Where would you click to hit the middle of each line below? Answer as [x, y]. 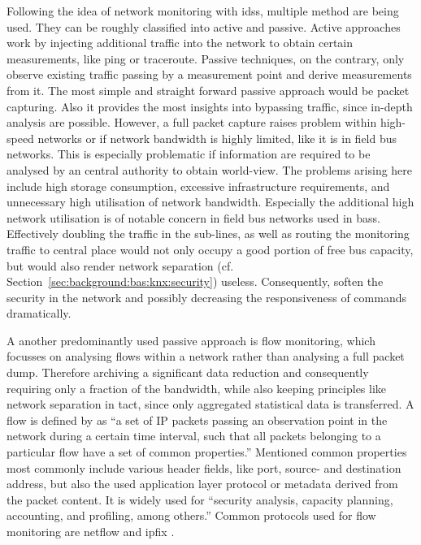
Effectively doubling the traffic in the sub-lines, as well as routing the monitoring [208, 234]
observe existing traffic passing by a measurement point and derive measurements [209, 74]
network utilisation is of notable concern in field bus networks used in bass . [193, 217]
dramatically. [39, 313]
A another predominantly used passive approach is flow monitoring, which [191, 340]
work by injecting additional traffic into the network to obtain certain [180, 43]
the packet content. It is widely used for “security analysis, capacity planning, [200, 499]
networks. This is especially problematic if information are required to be [189, 154]
